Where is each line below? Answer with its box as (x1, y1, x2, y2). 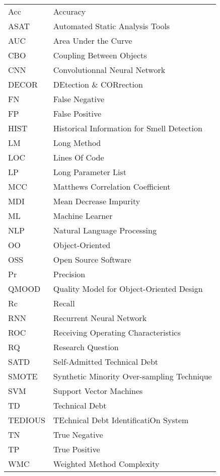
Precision (53, 268, 86, 280)
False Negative (53, 93, 104, 105)
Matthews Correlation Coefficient (53, 181, 171, 192)
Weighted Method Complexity (53, 458, 160, 469)
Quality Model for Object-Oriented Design (53, 283, 203, 294)
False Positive (53, 108, 102, 119)
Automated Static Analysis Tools (53, 20, 170, 32)
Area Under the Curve (53, 35, 132, 46)
